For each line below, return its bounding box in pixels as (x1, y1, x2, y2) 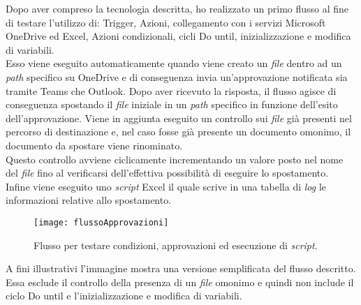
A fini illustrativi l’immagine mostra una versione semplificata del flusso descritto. (6, 261, 356, 276)
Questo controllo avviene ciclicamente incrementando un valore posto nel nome (6, 151, 344, 166)
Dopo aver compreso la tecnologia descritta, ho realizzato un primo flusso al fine (6, 1, 349, 15)
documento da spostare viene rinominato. (6, 137, 183, 152)
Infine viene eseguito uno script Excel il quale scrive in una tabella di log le (6, 179, 327, 193)
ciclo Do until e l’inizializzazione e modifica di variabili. (6, 288, 242, 303)
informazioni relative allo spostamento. (6, 193, 172, 207)
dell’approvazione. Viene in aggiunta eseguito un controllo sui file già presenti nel (6, 110, 352, 125)
